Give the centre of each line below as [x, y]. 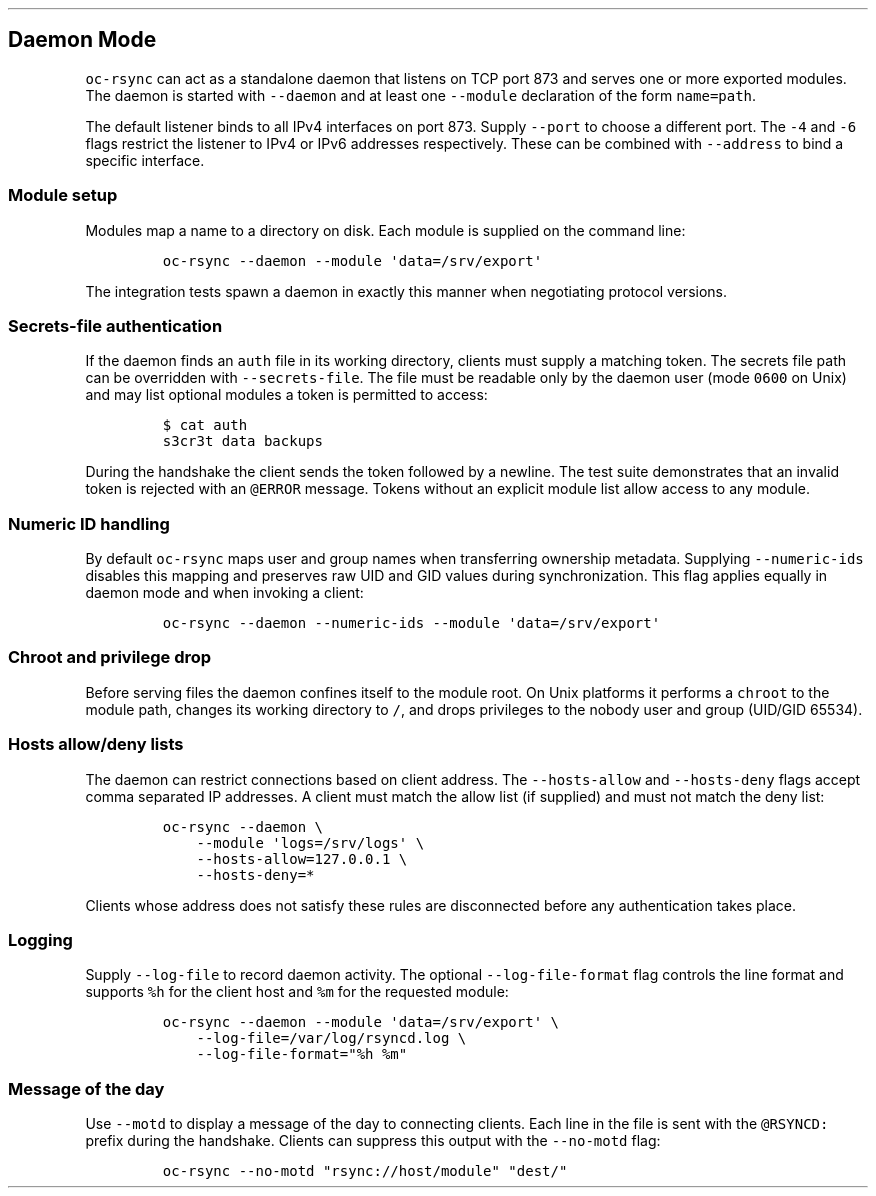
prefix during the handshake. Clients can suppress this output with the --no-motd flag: [373, 1141]
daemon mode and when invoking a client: [224, 593]
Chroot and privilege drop [110, 657]
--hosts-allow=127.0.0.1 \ [302, 858]
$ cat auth [205, 425]
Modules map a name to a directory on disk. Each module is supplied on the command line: [385, 230]
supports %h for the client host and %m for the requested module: [297, 992]
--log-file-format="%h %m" [302, 1054]
